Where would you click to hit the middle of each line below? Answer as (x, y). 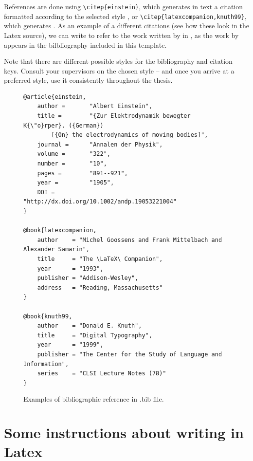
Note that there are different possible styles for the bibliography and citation (118, 61)
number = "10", (72, 164)
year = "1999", (70, 345)
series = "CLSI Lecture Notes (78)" (102, 374)
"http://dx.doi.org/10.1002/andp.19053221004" (100, 202)
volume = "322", (74, 154)
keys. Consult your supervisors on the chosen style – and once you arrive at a (119, 70)
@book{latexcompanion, (60, 230)
